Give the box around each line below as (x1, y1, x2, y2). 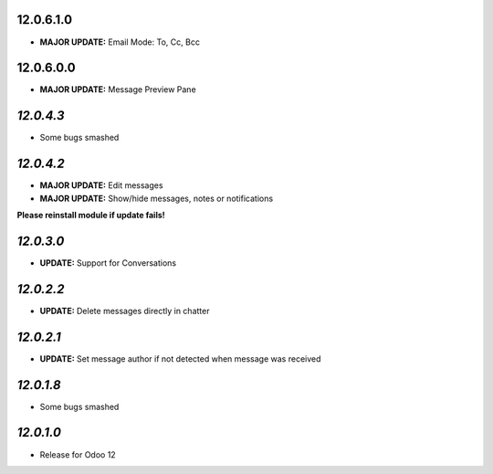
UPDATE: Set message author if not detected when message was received (39, 353, 321, 364)
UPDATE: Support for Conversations (39, 257, 177, 269)
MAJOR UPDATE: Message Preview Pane (39, 84, 196, 95)
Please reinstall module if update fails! (16, 210, 165, 221)
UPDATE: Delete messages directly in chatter (39, 305, 210, 316)
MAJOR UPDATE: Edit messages (39, 180, 163, 191)
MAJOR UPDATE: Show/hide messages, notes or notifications (39, 193, 274, 204)
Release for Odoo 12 (39, 448, 116, 460)
